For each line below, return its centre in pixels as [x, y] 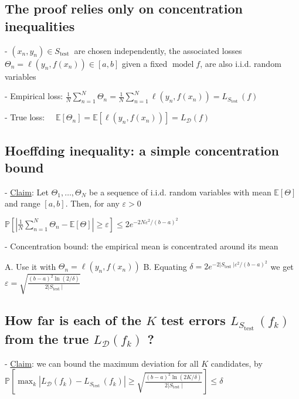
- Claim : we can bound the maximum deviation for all [102, 363]
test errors [193, 320]
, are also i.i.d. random [241, 63]
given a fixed [145, 63]
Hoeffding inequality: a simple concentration [142, 150]
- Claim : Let [27, 192]
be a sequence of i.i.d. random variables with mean [180, 192]
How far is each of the [73, 320]
